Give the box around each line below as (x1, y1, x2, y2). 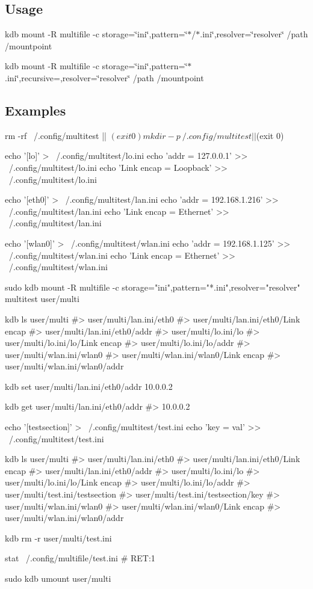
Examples (5, 100, 66, 119)
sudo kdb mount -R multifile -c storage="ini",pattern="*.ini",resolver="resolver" (5, 280, 300, 293)
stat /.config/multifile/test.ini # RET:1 (5, 552, 155, 564)
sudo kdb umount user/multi (5, 572, 111, 584)
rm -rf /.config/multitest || (5, 129, 107, 141)
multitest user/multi (5, 292, 79, 305)
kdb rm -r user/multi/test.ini (5, 531, 112, 544)
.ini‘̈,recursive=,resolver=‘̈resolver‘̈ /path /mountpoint (5, 71, 204, 84)
